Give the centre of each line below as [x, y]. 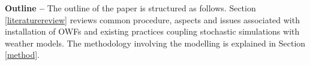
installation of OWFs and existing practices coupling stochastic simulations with [152, 31]
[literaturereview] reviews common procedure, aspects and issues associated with [152, 19]
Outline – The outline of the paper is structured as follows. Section [130, 8]
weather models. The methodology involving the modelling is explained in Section [155, 43]
